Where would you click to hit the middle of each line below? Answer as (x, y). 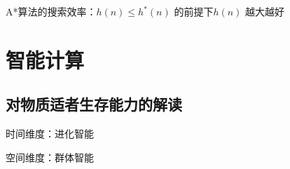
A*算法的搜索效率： (51, 11)
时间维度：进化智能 (50, 134)
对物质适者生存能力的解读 (94, 104)
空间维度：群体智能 (50, 157)
